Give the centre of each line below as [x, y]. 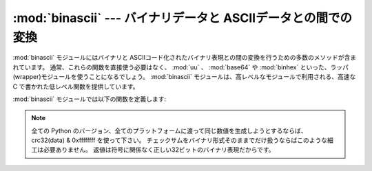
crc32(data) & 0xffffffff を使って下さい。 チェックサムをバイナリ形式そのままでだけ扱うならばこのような [179, 140]
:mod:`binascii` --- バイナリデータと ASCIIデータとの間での [183, 18]
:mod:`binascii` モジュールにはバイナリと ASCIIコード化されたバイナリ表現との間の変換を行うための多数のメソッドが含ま [185, 58]
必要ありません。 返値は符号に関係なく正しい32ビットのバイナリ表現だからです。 [159, 150]
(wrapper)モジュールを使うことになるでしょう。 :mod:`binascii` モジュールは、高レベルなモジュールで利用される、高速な [184, 77]
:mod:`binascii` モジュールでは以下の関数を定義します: [90, 99]
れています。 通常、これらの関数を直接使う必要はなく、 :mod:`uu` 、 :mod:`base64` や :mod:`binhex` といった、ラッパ [181, 67]
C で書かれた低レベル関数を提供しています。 [76, 87]
